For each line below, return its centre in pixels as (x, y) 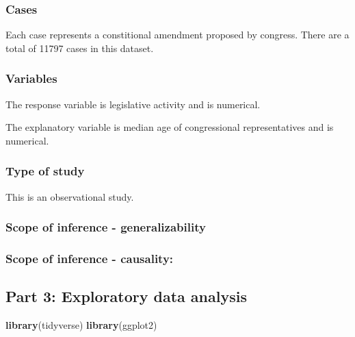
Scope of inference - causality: (90, 258)
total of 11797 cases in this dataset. (80, 48)
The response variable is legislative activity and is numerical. (133, 104)
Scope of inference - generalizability (106, 227)
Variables (31, 78)
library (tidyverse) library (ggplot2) (81, 325)
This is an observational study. (70, 196)
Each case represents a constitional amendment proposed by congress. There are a (177, 35)
